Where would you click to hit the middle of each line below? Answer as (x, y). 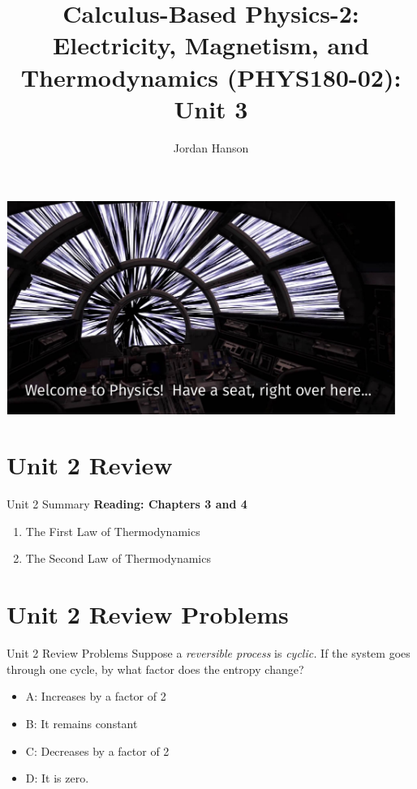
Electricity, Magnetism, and (211, 45)
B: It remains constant (82, 723)
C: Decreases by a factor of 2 (97, 750)
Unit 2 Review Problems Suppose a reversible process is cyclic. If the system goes (208, 653)
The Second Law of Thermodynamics (118, 558)
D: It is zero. (57, 778)
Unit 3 (211, 108)
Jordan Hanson (211, 147)
